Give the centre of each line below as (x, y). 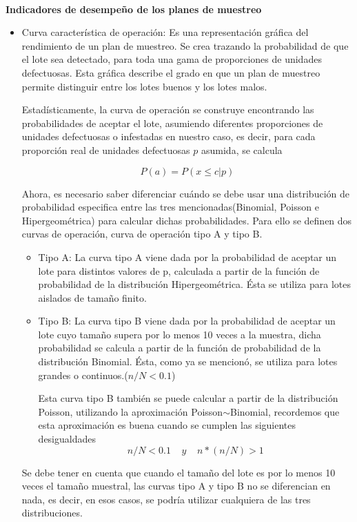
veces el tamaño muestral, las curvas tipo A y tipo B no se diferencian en (176, 486)
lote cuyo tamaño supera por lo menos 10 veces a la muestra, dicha (180, 334)
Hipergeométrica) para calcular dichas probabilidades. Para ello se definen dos (187, 220)
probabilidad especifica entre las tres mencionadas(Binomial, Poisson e (170, 207)
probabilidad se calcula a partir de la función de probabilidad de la (180, 348)
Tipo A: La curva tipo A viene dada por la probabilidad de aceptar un (187, 257)
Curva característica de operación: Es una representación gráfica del (165, 32)
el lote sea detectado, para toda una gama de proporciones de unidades (172, 59)
